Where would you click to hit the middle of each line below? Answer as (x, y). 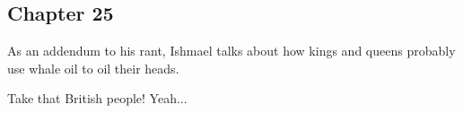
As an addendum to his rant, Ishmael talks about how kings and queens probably (231, 51)
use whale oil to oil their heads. (93, 68)
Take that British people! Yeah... (97, 98)
